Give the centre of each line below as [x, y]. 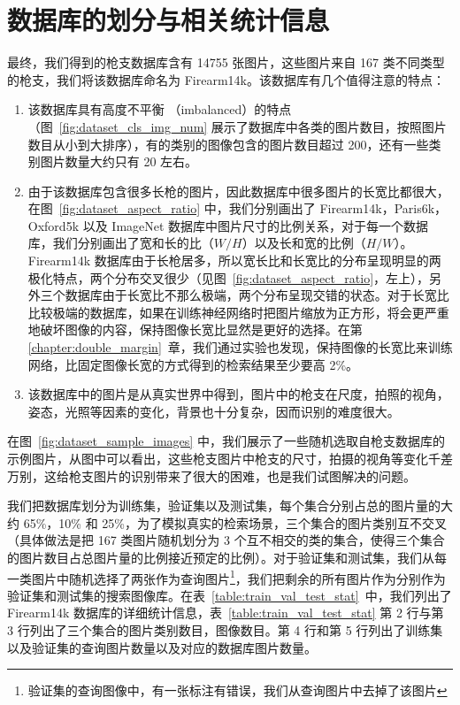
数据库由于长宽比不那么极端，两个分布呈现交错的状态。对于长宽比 [257, 295]
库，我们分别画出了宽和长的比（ [121, 243]
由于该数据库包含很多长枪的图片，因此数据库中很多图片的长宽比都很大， [238, 191]
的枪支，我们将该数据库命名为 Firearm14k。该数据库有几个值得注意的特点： [226, 79]
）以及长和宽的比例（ [304, 243]
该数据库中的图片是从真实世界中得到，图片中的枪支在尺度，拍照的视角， [238, 394]
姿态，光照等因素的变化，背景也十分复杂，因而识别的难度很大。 [214, 411]
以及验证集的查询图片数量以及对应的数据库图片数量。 [162, 647]
